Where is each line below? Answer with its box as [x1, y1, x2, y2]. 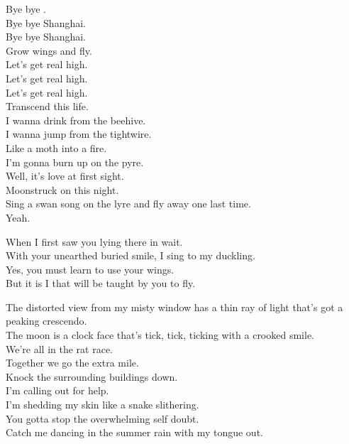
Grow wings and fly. [6, 43, 92, 58]
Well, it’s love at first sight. [6, 168, 124, 183]
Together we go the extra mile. [6, 355, 139, 370]
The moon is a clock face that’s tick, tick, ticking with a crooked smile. [6, 327, 314, 342]
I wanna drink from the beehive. [6, 112, 146, 127]
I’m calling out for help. [6, 383, 109, 398]
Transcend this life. [6, 99, 89, 114]
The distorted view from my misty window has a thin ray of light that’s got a [6, 299, 343, 314]
